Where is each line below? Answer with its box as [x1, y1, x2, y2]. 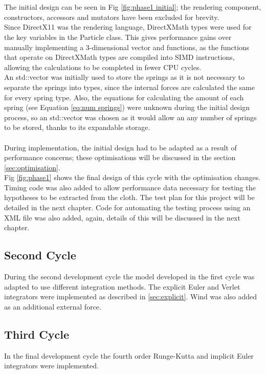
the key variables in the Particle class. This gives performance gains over [4, 31, 232, 42]
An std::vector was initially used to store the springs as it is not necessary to [4, 72, 245, 82]
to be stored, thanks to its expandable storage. [4, 122, 150, 133]
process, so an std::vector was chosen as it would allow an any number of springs [4, 112, 257, 122]
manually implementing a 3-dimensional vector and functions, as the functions [4, 41, 250, 52]
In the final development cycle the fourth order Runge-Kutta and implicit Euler [4, 350, 254, 361]
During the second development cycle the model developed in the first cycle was [4, 271, 255, 282]
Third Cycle [4, 326, 70, 342]
